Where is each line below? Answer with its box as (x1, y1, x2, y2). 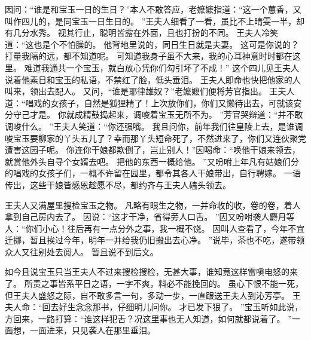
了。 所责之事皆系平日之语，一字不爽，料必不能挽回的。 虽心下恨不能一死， (5, 277, 304, 290)
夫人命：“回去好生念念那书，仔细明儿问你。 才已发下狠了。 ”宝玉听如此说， (5, 301, 303, 313)
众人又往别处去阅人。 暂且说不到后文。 (5, 245, 158, 258)
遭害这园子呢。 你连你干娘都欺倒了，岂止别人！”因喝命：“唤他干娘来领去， (5, 143, 300, 156)
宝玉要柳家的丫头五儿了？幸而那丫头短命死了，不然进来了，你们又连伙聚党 (13, 131, 306, 144)
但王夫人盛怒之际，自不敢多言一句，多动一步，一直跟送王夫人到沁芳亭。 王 (5, 289, 301, 301)
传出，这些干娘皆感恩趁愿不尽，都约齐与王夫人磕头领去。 (5, 178, 231, 191)
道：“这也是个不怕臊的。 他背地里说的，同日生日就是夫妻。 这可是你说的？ (5, 38, 299, 50)
